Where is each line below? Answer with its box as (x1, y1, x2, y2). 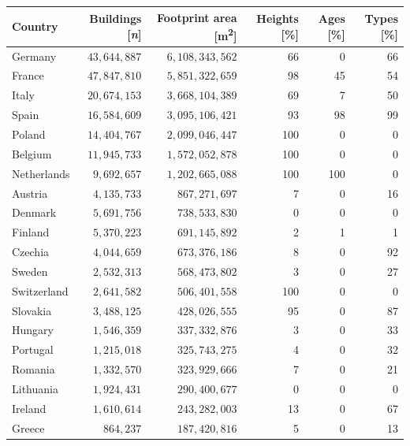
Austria (12, 184, 48, 201)
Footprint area (157, 9, 237, 25)
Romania (12, 361, 55, 377)
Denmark (12, 204, 57, 221)
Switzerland (12, 282, 69, 299)
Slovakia (12, 302, 52, 318)
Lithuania (12, 380, 58, 396)
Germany (12, 47, 57, 64)
